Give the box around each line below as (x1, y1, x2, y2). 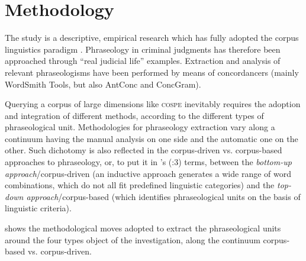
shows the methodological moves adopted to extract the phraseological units (5, 222, 281, 234)
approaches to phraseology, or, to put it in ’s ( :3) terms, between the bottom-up (5, 156, 292, 168)
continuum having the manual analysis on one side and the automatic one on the (5, 132, 298, 144)
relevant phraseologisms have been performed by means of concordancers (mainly (5, 66, 299, 78)
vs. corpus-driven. (27, 245, 92, 257)
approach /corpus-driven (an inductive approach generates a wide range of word (5, 167, 291, 179)
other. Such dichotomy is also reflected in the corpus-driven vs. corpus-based (5, 144, 282, 156)
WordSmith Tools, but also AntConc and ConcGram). (5, 78, 201, 90)
